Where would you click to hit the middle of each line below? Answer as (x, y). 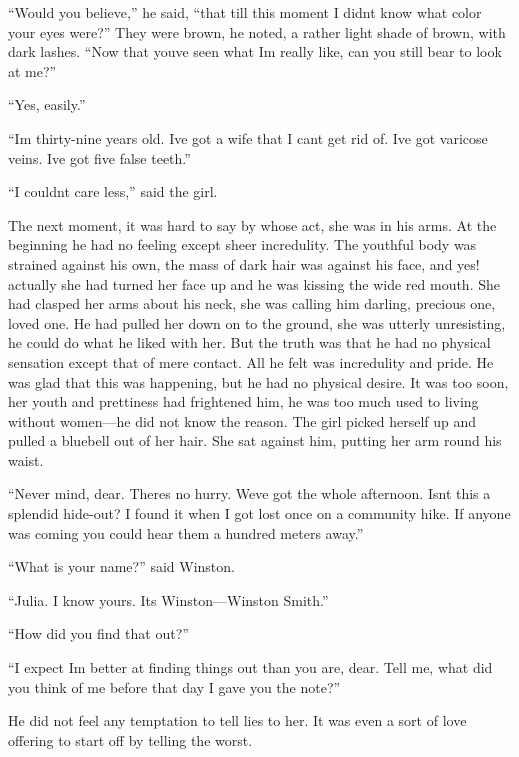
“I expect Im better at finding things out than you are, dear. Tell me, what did (250, 667)
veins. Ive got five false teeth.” (99, 157)
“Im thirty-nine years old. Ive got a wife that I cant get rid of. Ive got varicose (248, 137)
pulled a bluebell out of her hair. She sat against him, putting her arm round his (255, 440)
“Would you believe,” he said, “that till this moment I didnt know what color (245, 12)
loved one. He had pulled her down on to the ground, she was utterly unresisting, (257, 322)
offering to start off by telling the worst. (130, 739)
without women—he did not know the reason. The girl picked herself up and (242, 420)
